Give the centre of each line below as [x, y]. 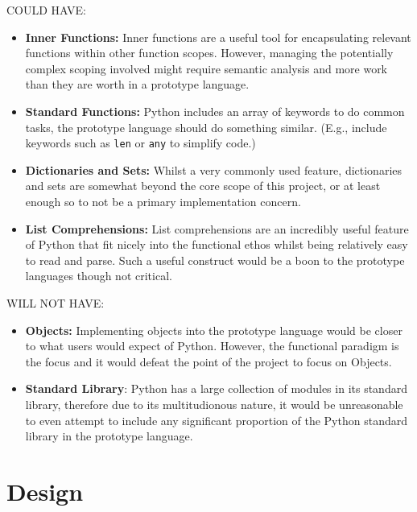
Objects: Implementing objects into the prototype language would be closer [214, 330]
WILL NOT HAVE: [56, 302]
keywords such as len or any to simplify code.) [140, 143]
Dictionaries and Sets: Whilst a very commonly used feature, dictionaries [214, 169]
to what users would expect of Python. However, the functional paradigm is [212, 346]
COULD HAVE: [46, 10]
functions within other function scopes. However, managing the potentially [209, 53]
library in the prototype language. [109, 436]
